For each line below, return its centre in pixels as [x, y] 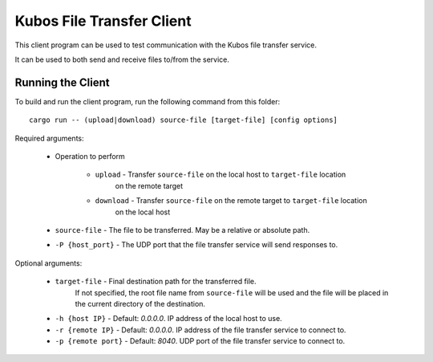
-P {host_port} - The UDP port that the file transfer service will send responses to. [196, 245]
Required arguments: [49, 138]
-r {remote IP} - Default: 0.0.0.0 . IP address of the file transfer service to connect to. [200, 330]
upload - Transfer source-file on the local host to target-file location [221, 175]
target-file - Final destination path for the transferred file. [156, 282]
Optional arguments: [49, 263]
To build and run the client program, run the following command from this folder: [148, 101]
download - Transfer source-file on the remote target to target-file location [231, 201]
